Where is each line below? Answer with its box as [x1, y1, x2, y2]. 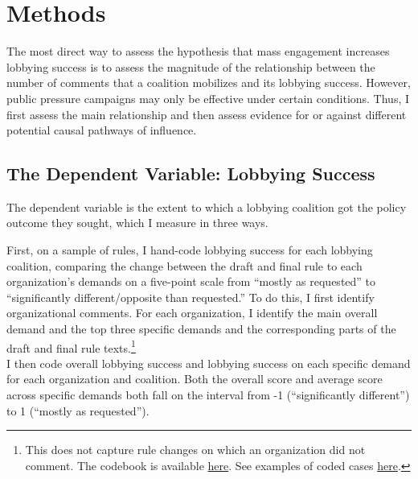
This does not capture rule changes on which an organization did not [25, 441, 366, 458]
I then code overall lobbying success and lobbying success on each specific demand [6, 354, 411, 371]
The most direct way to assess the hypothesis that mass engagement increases [6, 43, 390, 60]
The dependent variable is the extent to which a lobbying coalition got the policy [6, 198, 407, 215]
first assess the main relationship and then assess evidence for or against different [6, 105, 407, 122]
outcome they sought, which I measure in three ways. [6, 214, 268, 231]
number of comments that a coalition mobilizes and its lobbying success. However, [6, 74, 411, 91]
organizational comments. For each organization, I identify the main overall [6, 304, 378, 321]
